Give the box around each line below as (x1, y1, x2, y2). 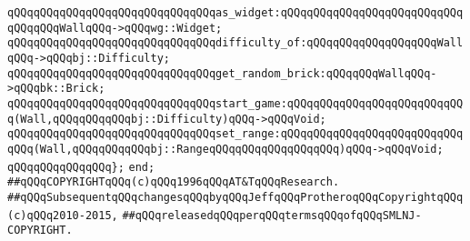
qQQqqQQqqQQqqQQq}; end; (7, 160, 155, 174)
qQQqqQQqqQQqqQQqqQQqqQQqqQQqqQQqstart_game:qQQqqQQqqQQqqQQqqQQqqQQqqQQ (7, 96, 464, 110)
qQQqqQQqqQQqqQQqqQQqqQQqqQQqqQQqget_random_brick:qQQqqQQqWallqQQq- (7, 66, 437, 80)
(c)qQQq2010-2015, (7, 208, 118, 222)
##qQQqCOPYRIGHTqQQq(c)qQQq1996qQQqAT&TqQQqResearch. (7, 176, 340, 189)
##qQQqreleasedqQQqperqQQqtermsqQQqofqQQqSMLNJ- (122, 208, 422, 222)
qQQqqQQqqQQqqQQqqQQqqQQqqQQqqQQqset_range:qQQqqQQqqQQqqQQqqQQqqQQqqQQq (7, 127, 464, 141)
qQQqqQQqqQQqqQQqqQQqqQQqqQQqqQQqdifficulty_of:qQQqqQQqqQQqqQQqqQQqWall (7, 36, 464, 50)
